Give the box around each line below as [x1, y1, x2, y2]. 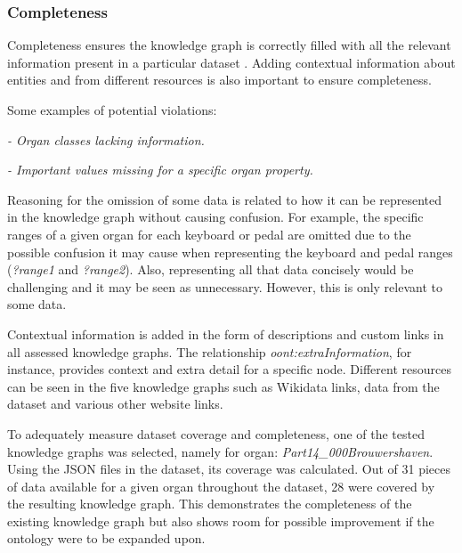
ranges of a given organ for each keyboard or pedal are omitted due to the [7, 224, 411, 243]
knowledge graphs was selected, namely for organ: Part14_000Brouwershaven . [7, 442, 434, 460]
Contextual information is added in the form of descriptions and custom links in [7, 324, 444, 343]
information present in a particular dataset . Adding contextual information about [7, 53, 456, 71]
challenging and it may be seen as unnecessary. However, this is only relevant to [7, 277, 442, 296]
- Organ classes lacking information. [7, 130, 205, 149]
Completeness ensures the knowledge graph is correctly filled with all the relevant [7, 36, 451, 54]
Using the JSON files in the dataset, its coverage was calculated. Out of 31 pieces [7, 459, 451, 478]
